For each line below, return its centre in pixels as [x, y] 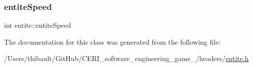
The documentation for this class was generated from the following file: [112, 41]
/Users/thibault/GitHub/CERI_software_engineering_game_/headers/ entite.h [126, 58]
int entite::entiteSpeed [38, 25]
